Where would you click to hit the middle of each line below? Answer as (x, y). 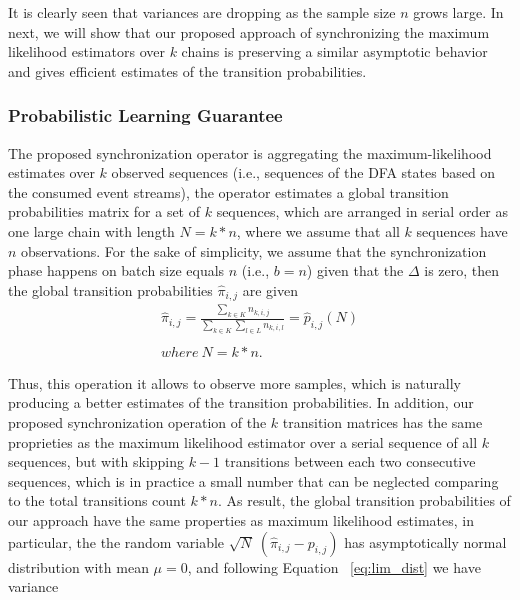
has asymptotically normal (425, 541)
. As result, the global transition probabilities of (364, 500)
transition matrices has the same (382, 422)
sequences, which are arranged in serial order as (362, 211)
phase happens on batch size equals (116, 270)
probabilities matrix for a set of (104, 211)
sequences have (462, 230)
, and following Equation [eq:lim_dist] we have (334, 566)
